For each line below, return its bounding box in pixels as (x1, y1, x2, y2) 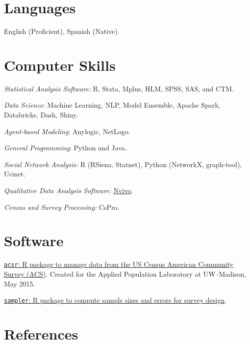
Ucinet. (4, 169, 25, 179)
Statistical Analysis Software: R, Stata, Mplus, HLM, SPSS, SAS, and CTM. (4, 83, 234, 93)
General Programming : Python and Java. (4, 143, 127, 153)
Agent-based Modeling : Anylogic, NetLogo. (4, 126, 130, 136)
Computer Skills (4, 55, 116, 75)
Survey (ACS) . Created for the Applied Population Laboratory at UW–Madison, (4, 268, 247, 279)
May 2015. (4, 278, 35, 288)
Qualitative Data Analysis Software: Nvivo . (4, 185, 133, 195)
